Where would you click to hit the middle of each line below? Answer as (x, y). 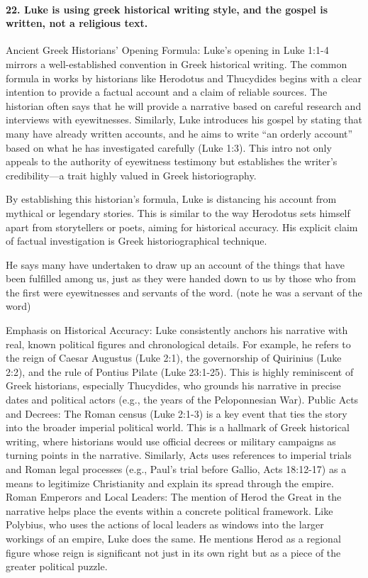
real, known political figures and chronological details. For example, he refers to (178, 344)
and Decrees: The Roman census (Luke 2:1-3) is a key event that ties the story (177, 413)
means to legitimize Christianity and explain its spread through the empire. (170, 483)
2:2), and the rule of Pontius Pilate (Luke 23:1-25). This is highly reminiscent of (180, 371)
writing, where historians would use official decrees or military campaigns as (171, 441)
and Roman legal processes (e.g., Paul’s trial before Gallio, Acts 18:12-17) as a (176, 469)
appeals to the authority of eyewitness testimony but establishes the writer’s (172, 161)
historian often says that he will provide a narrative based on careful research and (184, 105)
